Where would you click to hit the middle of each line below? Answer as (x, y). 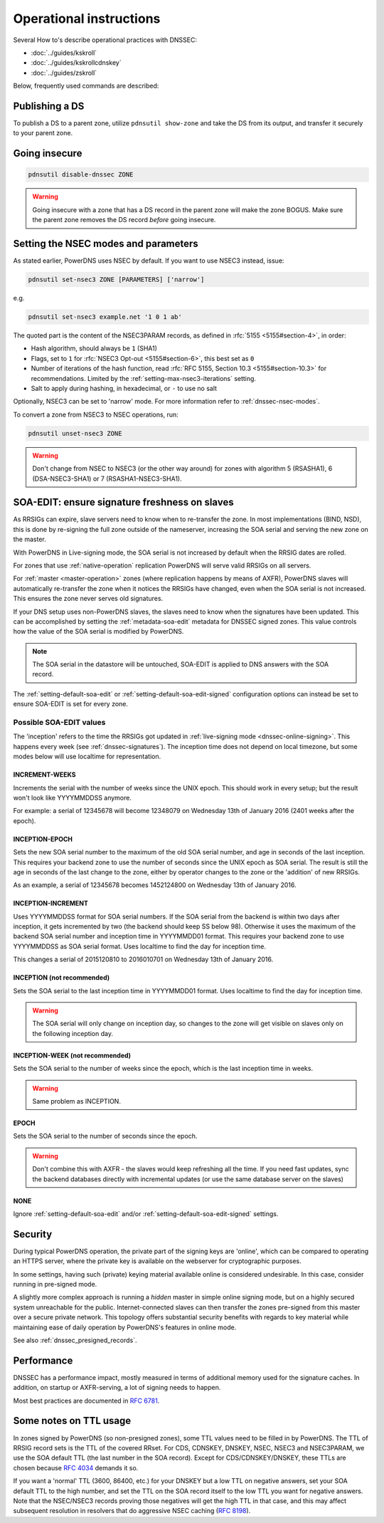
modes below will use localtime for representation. (87, 757)
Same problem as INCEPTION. (76, 1101)
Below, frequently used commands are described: (86, 86)
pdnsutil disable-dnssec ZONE (81, 175)
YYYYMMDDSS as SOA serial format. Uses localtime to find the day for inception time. (140, 946)
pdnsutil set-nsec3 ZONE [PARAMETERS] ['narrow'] (116, 280)
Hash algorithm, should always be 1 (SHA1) (94, 348)
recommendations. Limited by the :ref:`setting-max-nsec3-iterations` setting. (143, 378)
